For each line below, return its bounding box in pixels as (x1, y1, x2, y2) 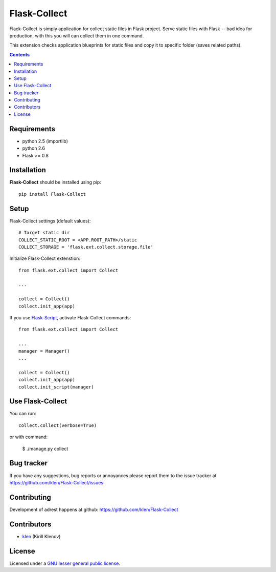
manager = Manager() (18, 348, 70, 354)
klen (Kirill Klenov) (22, 533, 61, 539)
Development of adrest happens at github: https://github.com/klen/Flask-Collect (9, 506, 178, 513)
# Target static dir (18, 230, 70, 236)
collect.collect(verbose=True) (18, 422, 97, 428)
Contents (9, 51, 30, 57)
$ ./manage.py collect (22, 445, 68, 452)
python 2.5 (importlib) (22, 138, 68, 144)
